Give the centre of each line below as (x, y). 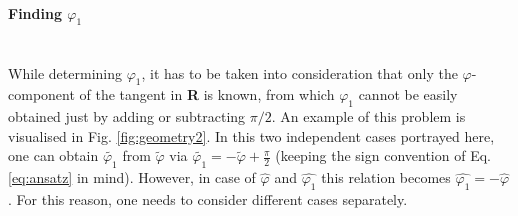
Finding (35, 12)
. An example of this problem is (368, 116)
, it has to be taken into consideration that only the (299, 72)
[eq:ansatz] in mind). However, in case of (132, 177)
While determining (65, 72)
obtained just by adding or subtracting (127, 116)
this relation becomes (386, 177)
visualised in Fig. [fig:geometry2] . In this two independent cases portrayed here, (251, 135)
